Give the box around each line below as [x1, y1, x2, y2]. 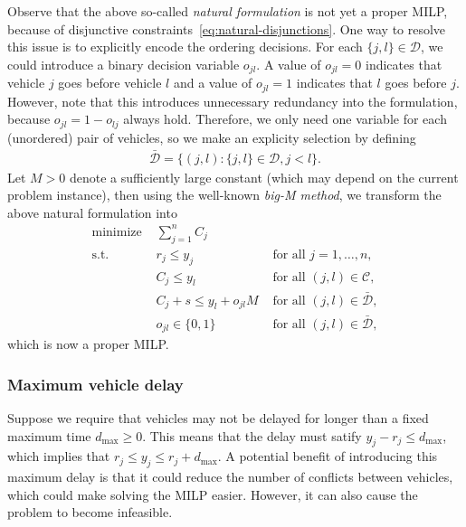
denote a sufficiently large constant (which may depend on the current [69, 167, 459, 186]
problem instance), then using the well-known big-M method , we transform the [7, 185, 442, 204]
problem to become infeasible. [7, 503, 173, 522]
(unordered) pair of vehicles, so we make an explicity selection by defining [7, 127, 416, 146]
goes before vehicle [58, 73, 162, 92]
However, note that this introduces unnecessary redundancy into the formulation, [7, 91, 458, 110]
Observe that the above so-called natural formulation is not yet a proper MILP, [7, 2, 448, 20]
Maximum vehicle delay [7, 372, 184, 395]
